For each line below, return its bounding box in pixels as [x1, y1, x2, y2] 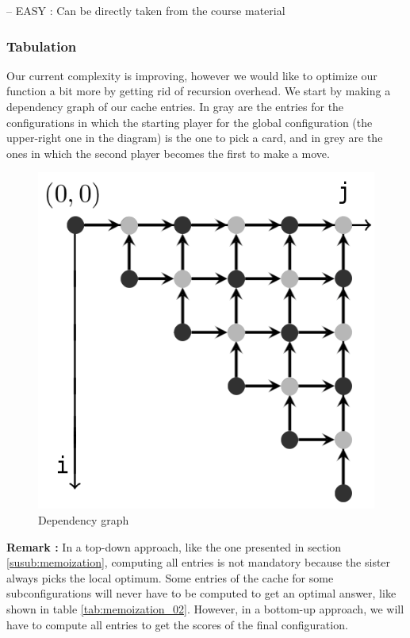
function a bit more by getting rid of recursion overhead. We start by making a [6, 83, 391, 99]
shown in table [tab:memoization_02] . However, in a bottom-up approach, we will [6, 600, 404, 617]
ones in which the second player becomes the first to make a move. [6, 144, 330, 161]
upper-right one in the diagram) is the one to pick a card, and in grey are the [6, 129, 383, 146]
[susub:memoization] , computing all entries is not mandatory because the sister [6, 554, 391, 571]
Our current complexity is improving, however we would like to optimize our [6, 67, 377, 83]
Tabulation [6, 36, 77, 56]
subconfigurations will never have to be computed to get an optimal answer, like [6, 585, 397, 601]
